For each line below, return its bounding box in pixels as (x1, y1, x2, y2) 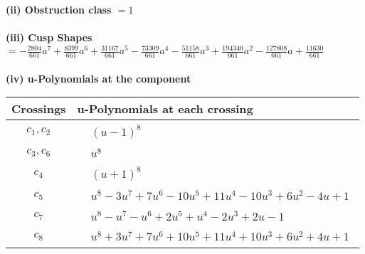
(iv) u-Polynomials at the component (6, 70, 191, 85)
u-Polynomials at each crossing (77, 100, 253, 117)
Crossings (11, 100, 66, 117)
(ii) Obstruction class (6, 2, 112, 16)
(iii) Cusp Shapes (6, 30, 92, 45)
